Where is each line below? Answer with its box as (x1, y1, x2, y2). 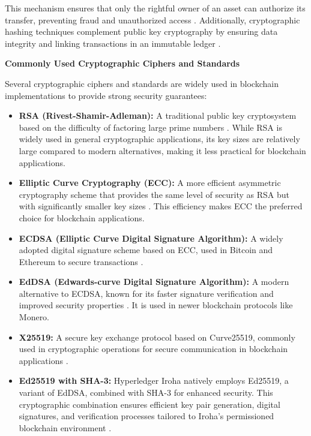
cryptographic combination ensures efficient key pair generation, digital (19, 398, 280, 410)
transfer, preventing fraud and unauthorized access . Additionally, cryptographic (5, 13, 300, 26)
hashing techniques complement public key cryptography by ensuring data (5, 25, 278, 38)
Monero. (19, 311, 50, 323)
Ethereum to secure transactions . (19, 255, 143, 267)
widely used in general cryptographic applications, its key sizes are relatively (19, 133, 300, 145)
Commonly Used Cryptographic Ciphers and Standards (5, 57, 240, 70)
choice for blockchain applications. (19, 211, 145, 224)
